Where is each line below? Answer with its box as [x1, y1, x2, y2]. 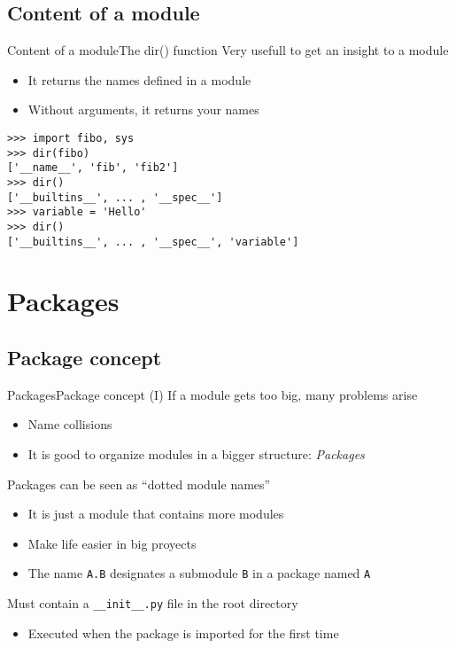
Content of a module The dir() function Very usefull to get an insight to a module [7, 41, 449, 59]
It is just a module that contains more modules [27, 504, 284, 523]
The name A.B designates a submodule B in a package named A [27, 564, 371, 582]
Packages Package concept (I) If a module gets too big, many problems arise [7, 385, 418, 403]
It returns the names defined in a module [27, 70, 251, 89]
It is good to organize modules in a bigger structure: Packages [27, 445, 365, 463]
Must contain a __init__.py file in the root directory [7, 594, 298, 613]
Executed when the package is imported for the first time [27, 623, 339, 642]
